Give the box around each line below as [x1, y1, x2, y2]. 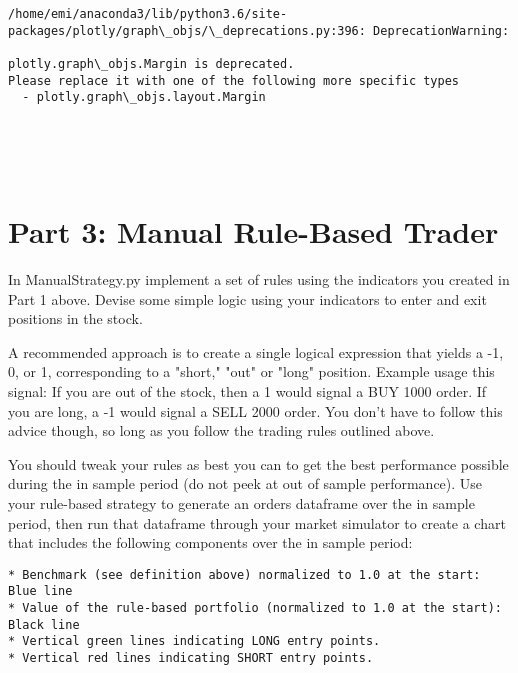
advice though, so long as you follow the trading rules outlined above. [8, 420, 435, 441]
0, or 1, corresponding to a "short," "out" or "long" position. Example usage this [8, 361, 495, 382]
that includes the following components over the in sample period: [8, 532, 413, 553]
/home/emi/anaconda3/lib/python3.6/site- [8, 7, 288, 21]
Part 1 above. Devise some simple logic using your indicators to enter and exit [8, 288, 487, 309]
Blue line [8, 584, 73, 599]
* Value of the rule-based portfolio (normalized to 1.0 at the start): [8, 601, 502, 615]
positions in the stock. [8, 308, 143, 329]
